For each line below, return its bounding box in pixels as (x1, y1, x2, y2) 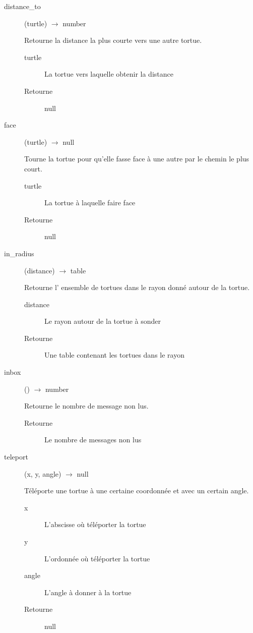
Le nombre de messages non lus (44, 434, 142, 445)
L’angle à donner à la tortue (44, 587, 132, 597)
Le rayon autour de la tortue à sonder (44, 316, 161, 326)
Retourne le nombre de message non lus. (24, 400, 149, 411)
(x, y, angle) (24, 468, 61, 479)
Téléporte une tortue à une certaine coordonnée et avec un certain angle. (24, 485, 249, 496)
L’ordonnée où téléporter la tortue (44, 553, 150, 563)
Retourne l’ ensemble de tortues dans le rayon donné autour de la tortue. (24, 282, 250, 293)
